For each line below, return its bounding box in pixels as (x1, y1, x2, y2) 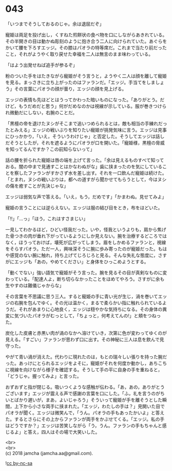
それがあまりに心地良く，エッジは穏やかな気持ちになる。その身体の (18, 306, 163, 312)
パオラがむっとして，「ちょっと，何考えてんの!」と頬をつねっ (32, 312, 161, 319)
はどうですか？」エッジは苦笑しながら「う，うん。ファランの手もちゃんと (5, 422, 163, 428)
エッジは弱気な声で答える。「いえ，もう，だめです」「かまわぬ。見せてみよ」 (5, 193, 167, 200)
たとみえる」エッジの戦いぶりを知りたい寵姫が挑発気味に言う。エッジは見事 (5, 126, 167, 133)
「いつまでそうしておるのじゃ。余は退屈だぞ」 (5, 21, 104, 27)
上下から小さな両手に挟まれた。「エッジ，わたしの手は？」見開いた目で (14, 403, 165, 409)
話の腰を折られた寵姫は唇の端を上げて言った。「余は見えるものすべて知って (5, 157, 164, 163)
